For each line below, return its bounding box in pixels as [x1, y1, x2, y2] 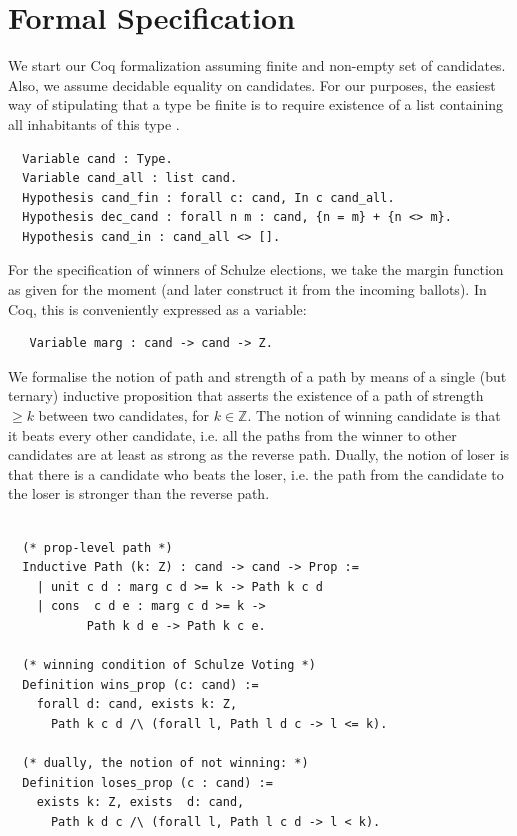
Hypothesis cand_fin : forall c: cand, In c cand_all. [22, 190, 395, 205]
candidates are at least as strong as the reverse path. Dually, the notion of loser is [8, 444, 510, 465]
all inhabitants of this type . [8, 113, 180, 134]
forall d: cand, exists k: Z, [36, 697, 238, 712]
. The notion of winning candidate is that [247, 405, 501, 426]
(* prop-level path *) [22, 540, 173, 555]
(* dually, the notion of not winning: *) [22, 756, 309, 771]
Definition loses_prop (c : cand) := [22, 775, 273, 790]
